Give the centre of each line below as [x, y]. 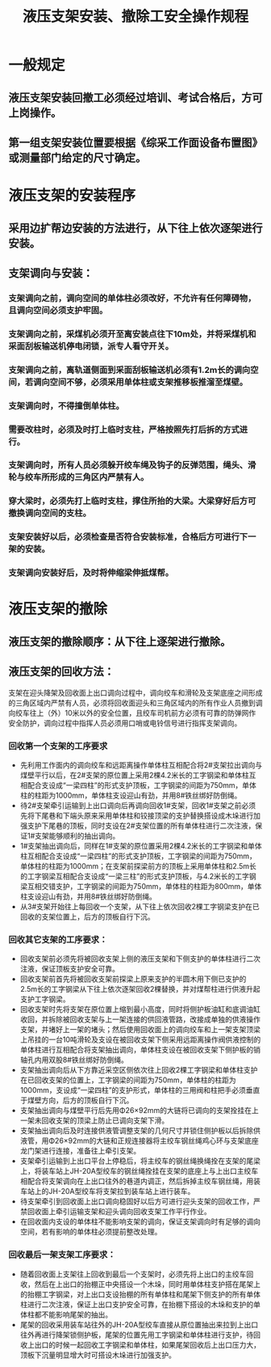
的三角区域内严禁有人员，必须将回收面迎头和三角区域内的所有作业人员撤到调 [135, 703]
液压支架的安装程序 [72, 196]
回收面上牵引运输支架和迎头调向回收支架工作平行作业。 [119, 1212]
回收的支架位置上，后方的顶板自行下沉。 [87, 916]
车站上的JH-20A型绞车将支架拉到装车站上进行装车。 [107, 1191]
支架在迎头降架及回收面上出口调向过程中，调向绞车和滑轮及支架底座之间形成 [135, 692]
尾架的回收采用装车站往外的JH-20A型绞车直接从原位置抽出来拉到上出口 [139, 1324]
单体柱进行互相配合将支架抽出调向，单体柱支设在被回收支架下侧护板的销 [140, 1050]
